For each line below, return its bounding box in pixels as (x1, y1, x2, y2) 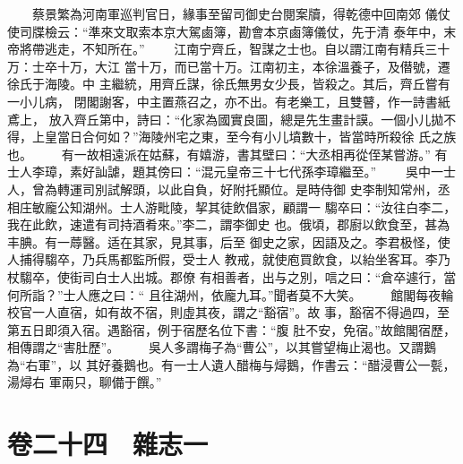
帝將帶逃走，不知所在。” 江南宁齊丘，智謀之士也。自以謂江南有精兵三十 (7, 39, 450, 58)
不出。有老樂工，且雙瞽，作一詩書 (236, 91, 438, 110)
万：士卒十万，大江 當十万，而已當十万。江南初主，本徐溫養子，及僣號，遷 (7, 56, 450, 75)
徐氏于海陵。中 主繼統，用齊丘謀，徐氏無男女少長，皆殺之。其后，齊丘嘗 (7, 74, 438, 93)
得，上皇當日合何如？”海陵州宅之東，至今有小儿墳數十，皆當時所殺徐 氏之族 (7, 127, 457, 146)
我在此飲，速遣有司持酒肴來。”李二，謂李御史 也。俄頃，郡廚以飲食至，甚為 (7, 215, 450, 234)
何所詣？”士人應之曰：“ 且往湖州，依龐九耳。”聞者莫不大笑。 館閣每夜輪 (7, 285, 454, 304)
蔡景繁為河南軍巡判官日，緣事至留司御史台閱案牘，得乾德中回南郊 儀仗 (31, 4, 450, 22)
